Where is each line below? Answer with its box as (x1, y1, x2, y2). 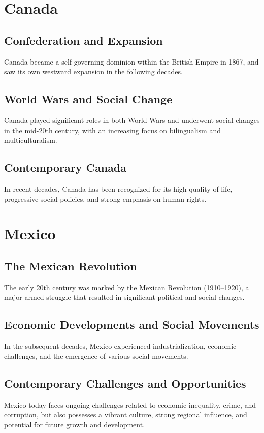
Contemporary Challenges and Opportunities (4, 375, 246, 391)
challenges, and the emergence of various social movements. (4, 350, 188, 361)
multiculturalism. (4, 135, 57, 145)
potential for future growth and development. (4, 419, 145, 429)
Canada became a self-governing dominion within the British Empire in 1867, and (4, 56, 259, 67)
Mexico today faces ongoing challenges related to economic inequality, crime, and (4, 399, 256, 410)
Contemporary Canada (4, 160, 126, 175)
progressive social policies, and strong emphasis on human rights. (4, 193, 207, 204)
